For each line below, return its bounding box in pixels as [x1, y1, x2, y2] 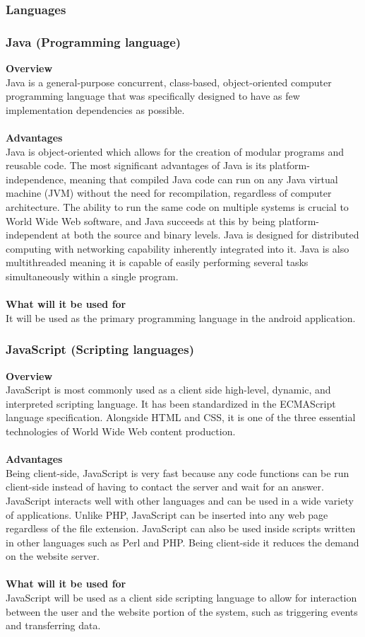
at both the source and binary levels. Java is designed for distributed [61, 227, 359, 242]
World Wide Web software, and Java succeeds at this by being [6, 213, 276, 228]
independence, [6, 171, 66, 186]
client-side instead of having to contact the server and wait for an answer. [6, 479, 324, 494]
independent [6, 227, 59, 242]
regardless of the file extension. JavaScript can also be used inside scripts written [6, 521, 356, 536]
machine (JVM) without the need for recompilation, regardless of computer [6, 185, 332, 200]
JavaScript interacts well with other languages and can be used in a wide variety [6, 493, 354, 507]
